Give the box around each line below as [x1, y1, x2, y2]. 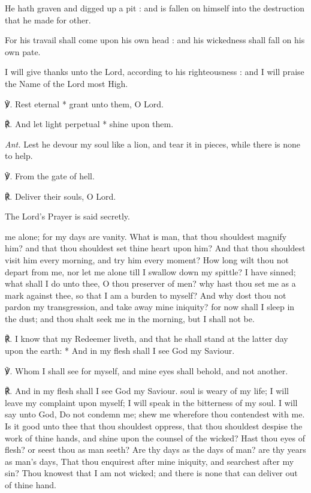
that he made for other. [5, 13, 91, 26]
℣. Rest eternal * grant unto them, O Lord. [5, 97, 164, 110]
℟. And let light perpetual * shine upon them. [5, 118, 174, 130]
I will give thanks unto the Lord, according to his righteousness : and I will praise [5, 65, 304, 78]
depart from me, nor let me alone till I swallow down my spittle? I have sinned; [5, 265, 296, 278]
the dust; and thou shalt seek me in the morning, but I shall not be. [5, 312, 255, 324]
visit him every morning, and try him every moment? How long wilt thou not [5, 253, 289, 266]
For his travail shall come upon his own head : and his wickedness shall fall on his [5, 34, 305, 46]
